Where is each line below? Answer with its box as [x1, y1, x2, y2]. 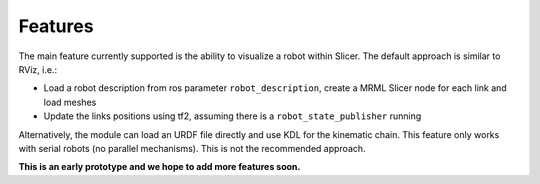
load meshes [43, 96, 97, 108]
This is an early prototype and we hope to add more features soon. [18, 161, 301, 173]
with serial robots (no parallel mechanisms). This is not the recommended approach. [18, 142, 366, 154]
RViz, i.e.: [18, 63, 58, 75]
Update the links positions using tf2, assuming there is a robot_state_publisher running [43, 110, 422, 122]
